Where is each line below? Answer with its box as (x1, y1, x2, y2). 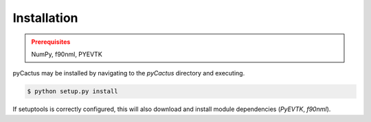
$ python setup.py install (27, 88, 118, 95)
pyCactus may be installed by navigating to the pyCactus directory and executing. (12, 69, 245, 77)
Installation (12, 10, 78, 25)
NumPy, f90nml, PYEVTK (31, 50, 102, 58)
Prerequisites (31, 38, 71, 46)
